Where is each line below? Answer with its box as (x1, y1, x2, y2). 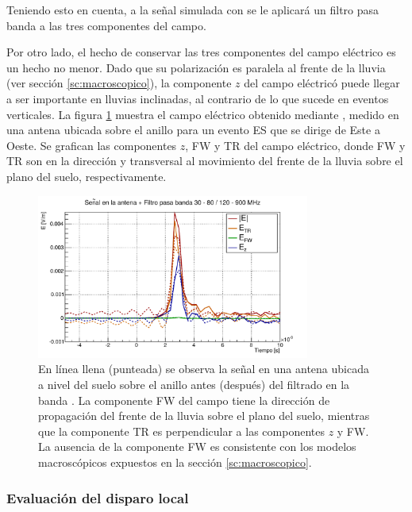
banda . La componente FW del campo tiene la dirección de (38, 391, 330, 408)
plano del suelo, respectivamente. (6, 167, 167, 184)
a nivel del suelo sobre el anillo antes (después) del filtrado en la (38, 376, 350, 393)
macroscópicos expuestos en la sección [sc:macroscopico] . (38, 454, 312, 471)
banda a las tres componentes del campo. (6, 17, 206, 33)
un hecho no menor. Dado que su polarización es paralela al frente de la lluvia (6, 59, 386, 75)
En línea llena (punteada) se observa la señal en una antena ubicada (38, 360, 369, 377)
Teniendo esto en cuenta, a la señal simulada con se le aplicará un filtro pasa (6, 2, 379, 17)
